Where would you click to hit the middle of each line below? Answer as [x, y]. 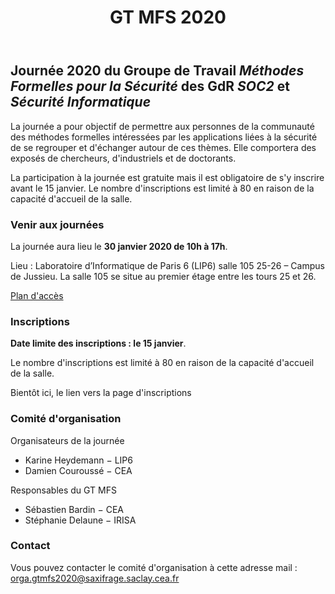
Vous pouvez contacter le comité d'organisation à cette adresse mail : [154, 567]
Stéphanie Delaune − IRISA [80, 520]
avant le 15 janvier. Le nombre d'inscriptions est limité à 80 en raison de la [162, 188]
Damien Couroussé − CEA [78, 470]
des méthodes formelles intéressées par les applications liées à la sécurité [164, 137]
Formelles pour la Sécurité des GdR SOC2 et [150, 86]
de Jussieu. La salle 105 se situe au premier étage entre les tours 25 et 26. [163, 276]
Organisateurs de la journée [67, 440]
